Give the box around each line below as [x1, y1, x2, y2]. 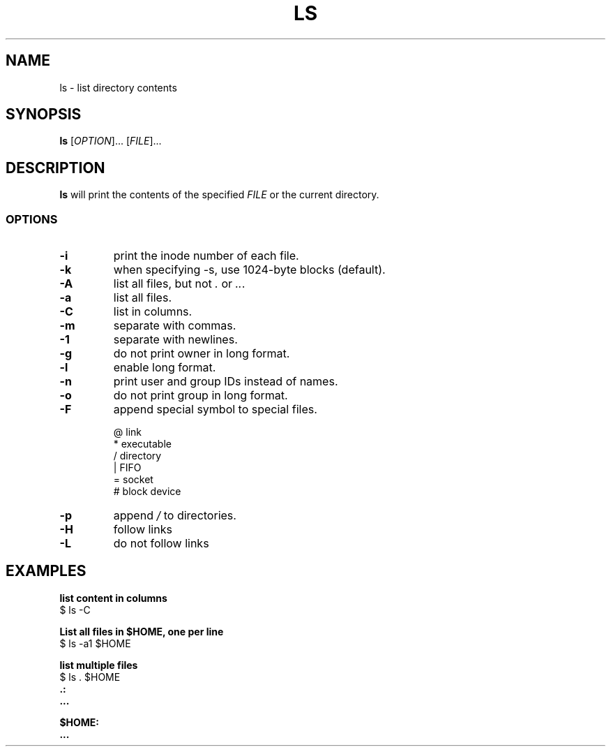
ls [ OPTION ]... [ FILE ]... [59, 135, 162, 147]
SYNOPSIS [6, 105, 82, 124]
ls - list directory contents [59, 81, 177, 94]
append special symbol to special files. [113, 402, 317, 417]
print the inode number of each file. [113, 249, 299, 263]
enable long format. [113, 360, 216, 375]
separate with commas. [113, 318, 236, 333]
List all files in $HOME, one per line [59, 625, 224, 637]
